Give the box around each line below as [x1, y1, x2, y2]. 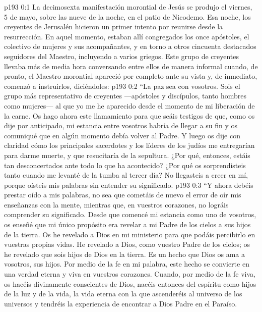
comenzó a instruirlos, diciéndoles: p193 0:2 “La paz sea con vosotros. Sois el [4, 80, 240, 91]
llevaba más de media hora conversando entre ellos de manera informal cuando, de [4, 61, 258, 71]
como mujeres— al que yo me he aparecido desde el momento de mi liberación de [4, 100, 255, 111]
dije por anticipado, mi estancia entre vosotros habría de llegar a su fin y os [4, 120, 237, 131]
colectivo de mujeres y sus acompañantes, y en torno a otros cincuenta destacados [4, 41, 256, 51]
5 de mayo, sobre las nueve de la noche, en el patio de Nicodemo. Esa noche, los [4, 11, 251, 22]
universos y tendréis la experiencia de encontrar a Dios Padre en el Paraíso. [4, 298, 237, 308]
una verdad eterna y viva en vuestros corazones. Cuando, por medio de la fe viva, [4, 269, 255, 279]
